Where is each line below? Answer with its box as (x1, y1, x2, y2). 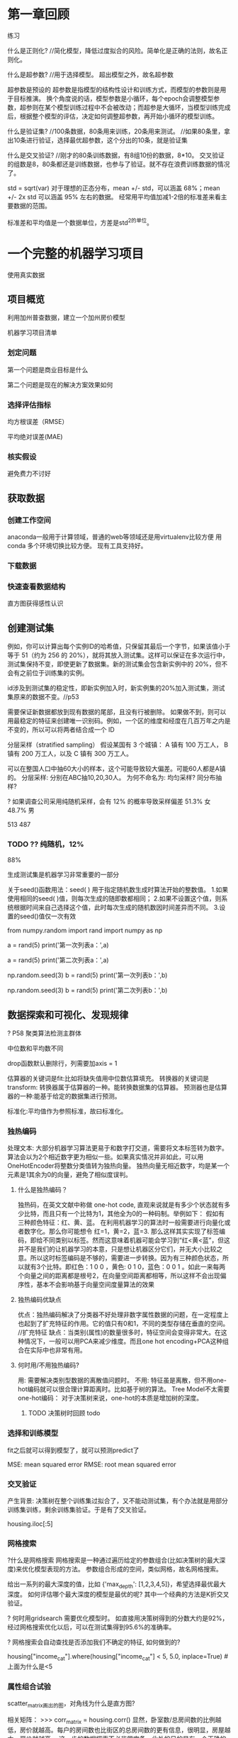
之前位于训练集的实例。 (19, 668, 89, 677)
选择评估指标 (7, 400, 52, 410)
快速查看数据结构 (7, 581, 66, 591)
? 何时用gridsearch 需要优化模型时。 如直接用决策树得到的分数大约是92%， (7, 1614, 229, 1622)
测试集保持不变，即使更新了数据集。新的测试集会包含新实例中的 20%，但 (7, 659, 222, 668)
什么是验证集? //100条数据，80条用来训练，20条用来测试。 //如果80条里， (7, 127, 225, 135)
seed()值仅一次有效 (19, 912, 76, 920)
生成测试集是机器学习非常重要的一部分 (7, 870, 119, 879)
